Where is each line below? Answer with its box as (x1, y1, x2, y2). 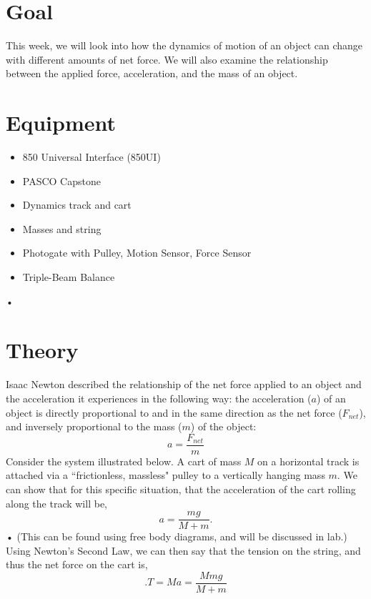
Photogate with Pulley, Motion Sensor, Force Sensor (22, 245, 252, 260)
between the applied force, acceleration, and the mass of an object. (6, 66, 298, 81)
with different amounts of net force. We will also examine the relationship (6, 51, 328, 66)
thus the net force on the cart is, (6, 557, 148, 572)
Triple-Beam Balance (22, 269, 115, 284)
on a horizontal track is (257, 453, 360, 468)
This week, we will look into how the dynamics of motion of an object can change (6, 38, 363, 53)
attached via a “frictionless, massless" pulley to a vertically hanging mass (6, 467, 325, 482)
